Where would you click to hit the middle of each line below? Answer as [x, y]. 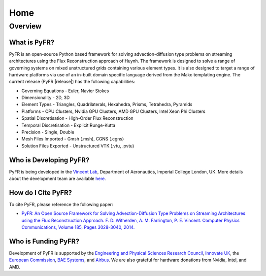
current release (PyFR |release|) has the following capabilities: [72, 82]
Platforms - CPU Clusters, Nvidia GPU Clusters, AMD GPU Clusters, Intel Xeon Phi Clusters [113, 111]
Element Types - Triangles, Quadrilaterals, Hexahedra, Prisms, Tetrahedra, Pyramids [107, 104]
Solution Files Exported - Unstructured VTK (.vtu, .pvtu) [78, 146]
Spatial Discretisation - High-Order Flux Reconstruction [78, 118]
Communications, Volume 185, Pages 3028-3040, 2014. [78, 227]
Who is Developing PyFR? [49, 160]
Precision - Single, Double [48, 132]
